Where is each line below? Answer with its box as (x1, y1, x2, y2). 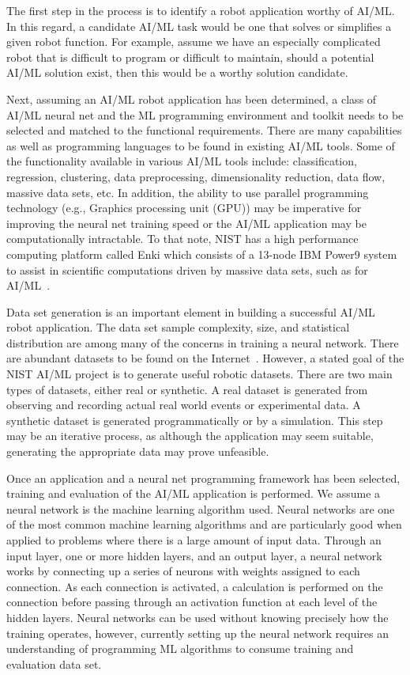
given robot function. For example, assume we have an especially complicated (6, 33, 381, 50)
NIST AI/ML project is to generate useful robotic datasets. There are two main (6, 366, 393, 382)
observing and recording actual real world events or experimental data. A (6, 396, 361, 413)
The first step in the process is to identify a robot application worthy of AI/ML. (6, 2, 395, 18)
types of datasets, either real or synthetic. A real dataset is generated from (6, 381, 368, 397)
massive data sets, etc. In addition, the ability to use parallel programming (6, 184, 369, 200)
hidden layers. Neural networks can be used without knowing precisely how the (6, 609, 389, 625)
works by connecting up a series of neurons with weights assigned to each (6, 563, 360, 579)
